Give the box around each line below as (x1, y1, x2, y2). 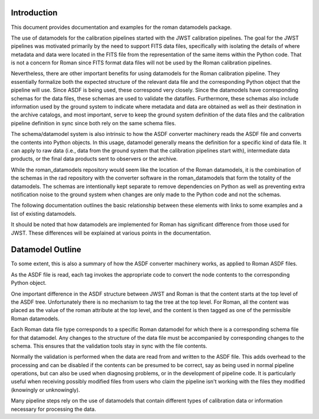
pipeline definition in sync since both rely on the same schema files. (11, 119, 177, 126)
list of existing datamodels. (11, 210, 77, 217)
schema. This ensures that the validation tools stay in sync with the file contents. (11, 342, 207, 349)
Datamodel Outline (11, 245, 82, 255)
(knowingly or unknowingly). (11, 386, 80, 393)
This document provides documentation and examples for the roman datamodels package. (11, 24, 232, 31)
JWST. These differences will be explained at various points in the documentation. (11, 229, 211, 236)
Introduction (11, 8, 58, 18)
